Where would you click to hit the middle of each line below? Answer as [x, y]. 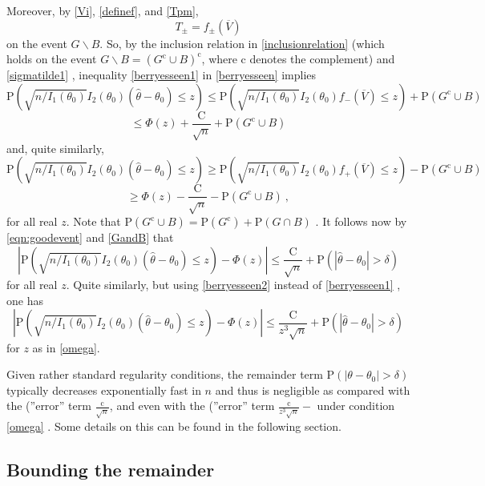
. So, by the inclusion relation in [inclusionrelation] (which [242, 43]
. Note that [93, 221]
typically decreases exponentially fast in [104, 390]
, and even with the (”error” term [192, 406]
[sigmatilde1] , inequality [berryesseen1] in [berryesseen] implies [162, 75]
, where [219, 59]
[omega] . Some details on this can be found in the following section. [174, 426]
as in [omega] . [66, 347]
